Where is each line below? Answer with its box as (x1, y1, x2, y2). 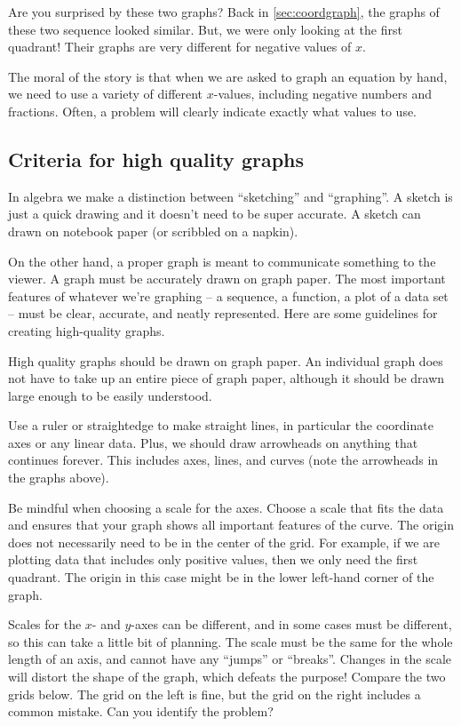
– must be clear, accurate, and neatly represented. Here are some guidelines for (8, 304, 438, 323)
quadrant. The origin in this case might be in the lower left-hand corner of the (8, 568, 434, 586)
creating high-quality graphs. (8, 321, 165, 339)
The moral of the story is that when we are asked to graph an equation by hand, (8, 67, 448, 85)
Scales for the (8, 615, 82, 634)
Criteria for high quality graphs (8, 145, 305, 172)
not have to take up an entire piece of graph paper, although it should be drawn (8, 369, 445, 387)
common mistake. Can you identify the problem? (8, 702, 274, 721)
